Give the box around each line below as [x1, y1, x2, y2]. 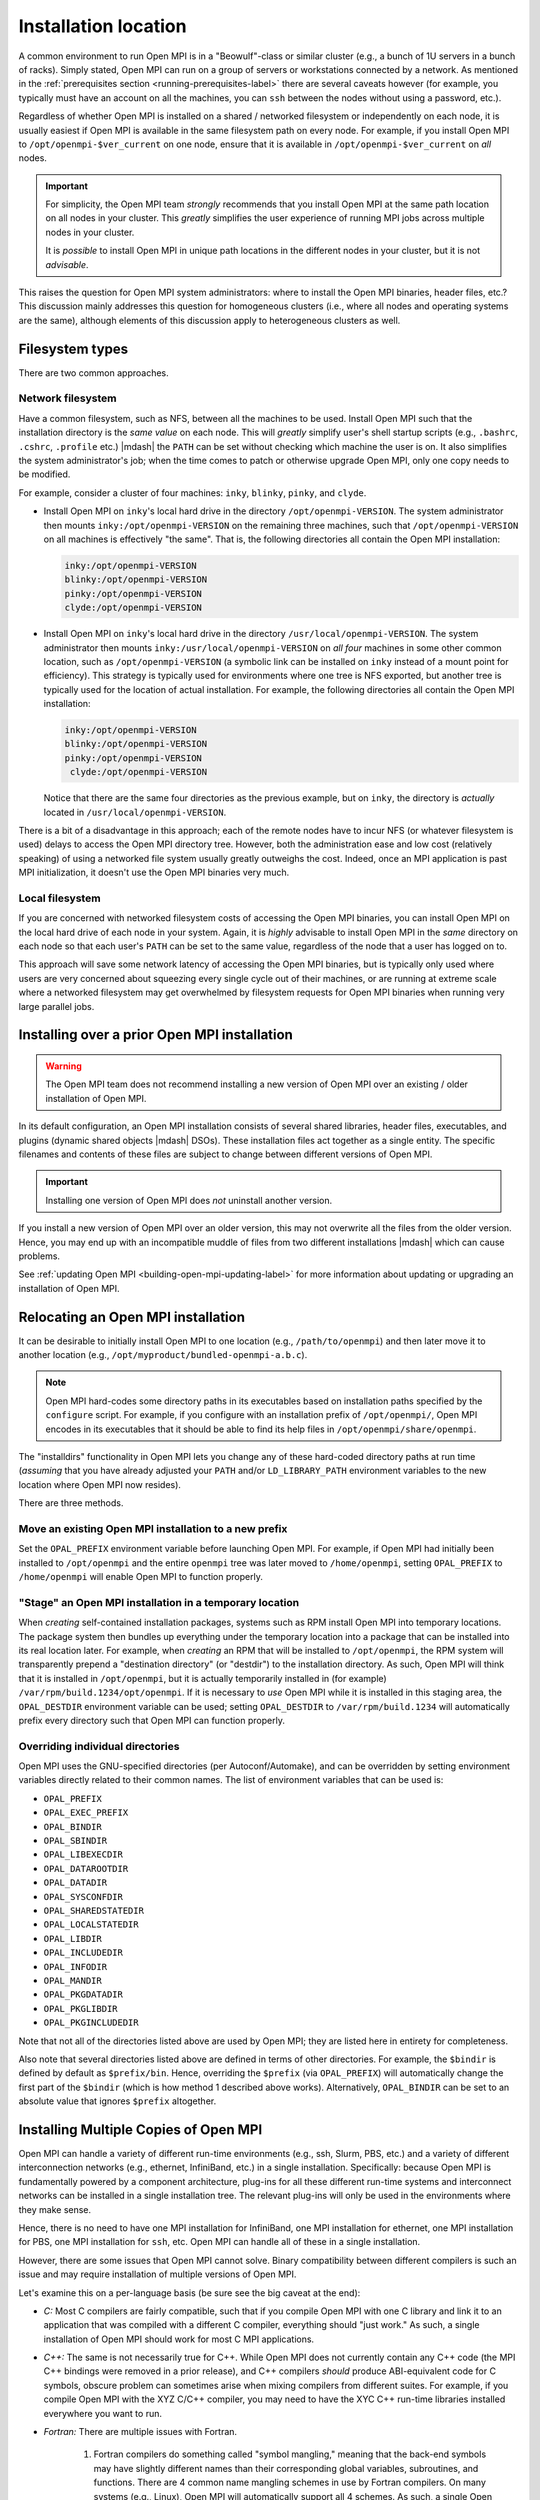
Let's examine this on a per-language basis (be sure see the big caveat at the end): [18, 2286, 361, 2299]
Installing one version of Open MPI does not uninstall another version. [45, 1194, 333, 1206]
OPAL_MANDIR [43, 1975, 102, 1986]
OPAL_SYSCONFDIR [43, 1891, 124, 1902]
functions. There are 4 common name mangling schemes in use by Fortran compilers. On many [93, 2476, 487, 2489]
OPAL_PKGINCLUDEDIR [43, 2017, 139, 2029]
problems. [18, 1250, 60, 1262]
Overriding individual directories [18, 1739, 180, 1753]
